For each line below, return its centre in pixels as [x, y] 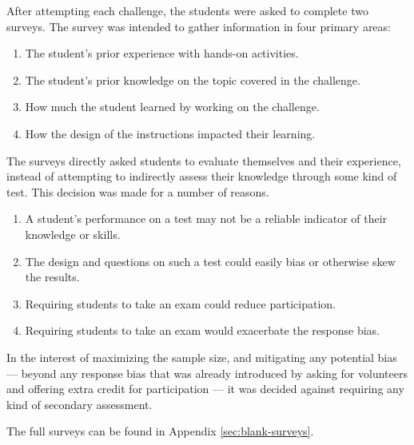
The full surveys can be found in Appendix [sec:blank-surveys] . [160, 431]
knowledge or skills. [73, 234]
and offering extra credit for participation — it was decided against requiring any [205, 389]
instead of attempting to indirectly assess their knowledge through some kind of [202, 176]
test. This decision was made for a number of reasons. [138, 191]
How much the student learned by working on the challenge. [172, 107]
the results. [52, 277]
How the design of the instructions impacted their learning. [170, 133]
